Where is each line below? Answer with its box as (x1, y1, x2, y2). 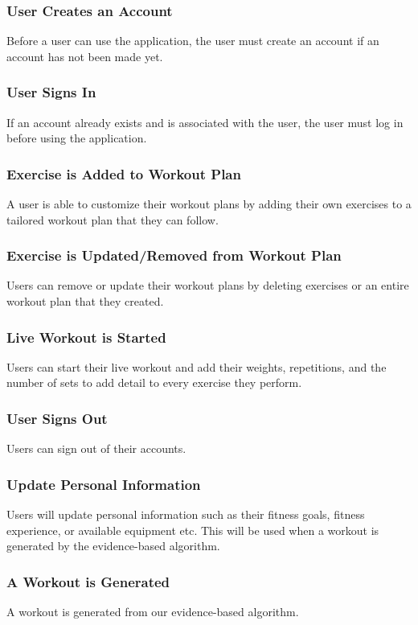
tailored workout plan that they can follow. (6, 211, 219, 228)
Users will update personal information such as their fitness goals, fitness (6, 506, 365, 523)
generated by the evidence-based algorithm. (6, 537, 220, 554)
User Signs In (6, 82, 96, 102)
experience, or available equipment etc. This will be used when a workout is (6, 521, 379, 538)
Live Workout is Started (6, 327, 166, 347)
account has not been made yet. (6, 47, 163, 64)
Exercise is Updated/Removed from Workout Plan (6, 245, 342, 265)
